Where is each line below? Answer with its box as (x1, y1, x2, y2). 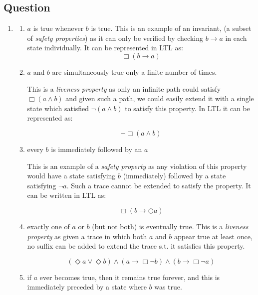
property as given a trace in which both (27, 231, 147, 241)
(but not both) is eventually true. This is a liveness (92, 221, 249, 231)
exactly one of (27, 221, 70, 231)
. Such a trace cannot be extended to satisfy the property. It (66, 180, 251, 190)
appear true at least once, (174, 231, 253, 241)
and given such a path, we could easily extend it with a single (65, 93, 254, 104)
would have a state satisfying (27, 170, 116, 181)
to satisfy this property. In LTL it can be (125, 103, 250, 113)
